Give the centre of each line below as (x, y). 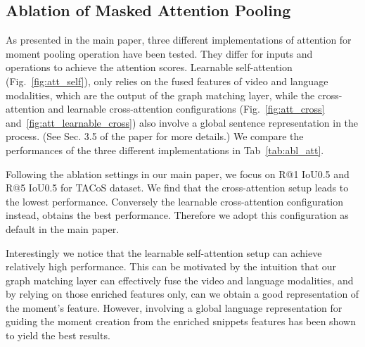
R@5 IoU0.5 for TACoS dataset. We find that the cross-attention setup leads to (177, 188)
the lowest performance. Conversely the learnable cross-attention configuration (175, 201)
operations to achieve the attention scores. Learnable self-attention (149, 67)
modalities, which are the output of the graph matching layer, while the (160, 95)
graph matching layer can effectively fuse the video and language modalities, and (180, 280)
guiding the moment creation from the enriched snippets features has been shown (181, 321)
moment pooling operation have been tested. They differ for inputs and (159, 53)
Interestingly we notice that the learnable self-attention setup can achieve (164, 252)
